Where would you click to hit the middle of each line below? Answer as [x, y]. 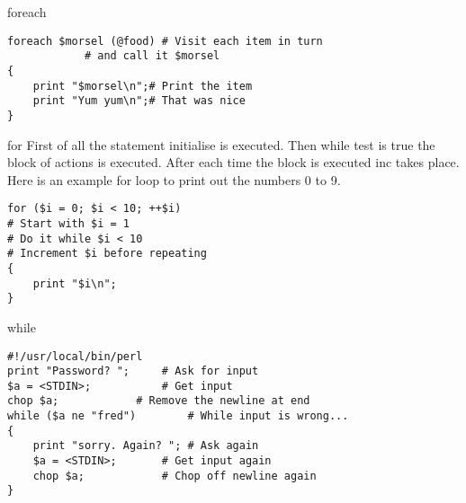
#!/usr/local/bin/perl [75, 356]
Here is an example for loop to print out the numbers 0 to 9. [174, 179]
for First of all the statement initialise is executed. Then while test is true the [221, 144]
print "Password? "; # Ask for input [133, 371]
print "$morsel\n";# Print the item [143, 86]
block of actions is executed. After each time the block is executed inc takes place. [233, 162]
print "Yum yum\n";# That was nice [139, 101]
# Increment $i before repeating [107, 254]
